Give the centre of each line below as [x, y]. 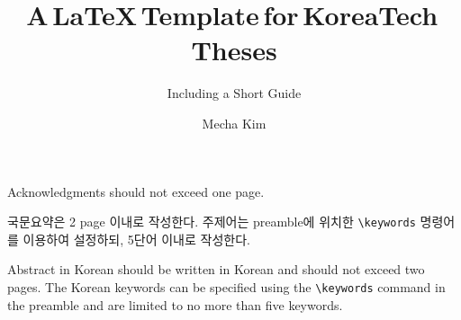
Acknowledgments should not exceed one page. [136, 191]
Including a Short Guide [234, 93]
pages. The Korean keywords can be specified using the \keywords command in [226, 286]
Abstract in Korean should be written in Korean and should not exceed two [216, 269]
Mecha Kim [234, 123]
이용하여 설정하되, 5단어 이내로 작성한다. [136, 239]
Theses [234, 50]
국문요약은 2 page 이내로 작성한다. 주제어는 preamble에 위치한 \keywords [212, 222]
